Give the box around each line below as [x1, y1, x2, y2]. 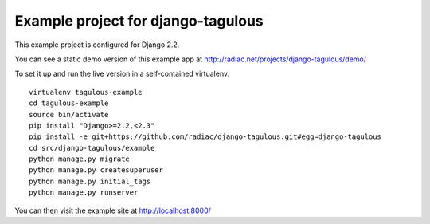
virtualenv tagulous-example [29, 88, 143, 96]
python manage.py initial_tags [29, 176, 151, 186]
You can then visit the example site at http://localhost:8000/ [14, 206, 211, 215]
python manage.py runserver [29, 188, 139, 197]
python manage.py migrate [29, 155, 131, 163]
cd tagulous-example [29, 99, 109, 108]
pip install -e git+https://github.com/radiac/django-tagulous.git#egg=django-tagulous [29, 132, 382, 141]
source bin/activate [29, 110, 109, 119]
